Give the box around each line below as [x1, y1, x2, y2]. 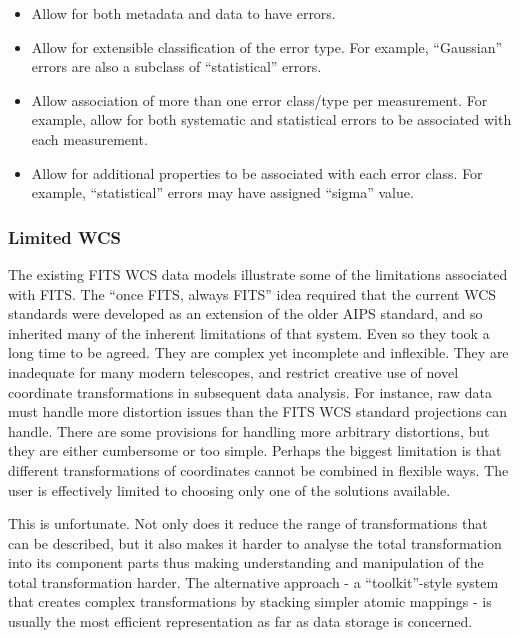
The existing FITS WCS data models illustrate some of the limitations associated [8, 263, 508, 284]
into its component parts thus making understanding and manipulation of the [8, 552, 484, 573]
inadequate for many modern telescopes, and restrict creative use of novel [8, 361, 459, 382]
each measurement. [31, 128, 148, 149]
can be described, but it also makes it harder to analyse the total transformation [8, 532, 502, 553]
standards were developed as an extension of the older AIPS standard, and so [8, 303, 483, 324]
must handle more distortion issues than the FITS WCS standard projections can [8, 401, 508, 422]
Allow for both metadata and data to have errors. [31, 3, 336, 23]
